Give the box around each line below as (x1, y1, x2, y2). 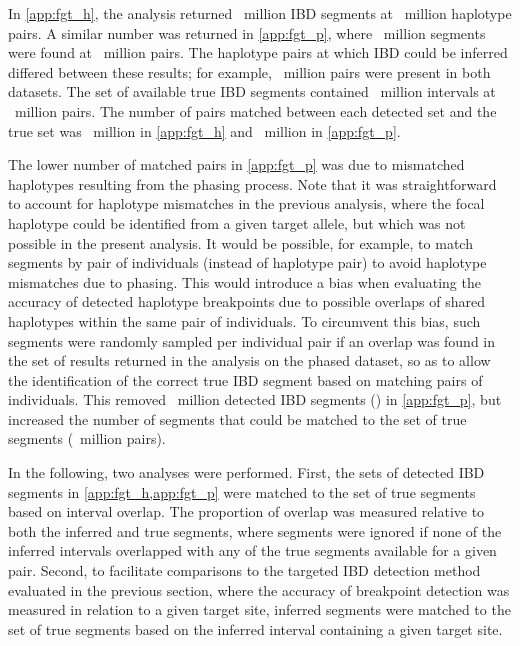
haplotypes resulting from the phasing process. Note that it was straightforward (8, 173, 497, 194)
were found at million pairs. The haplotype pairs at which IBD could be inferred (8, 42, 508, 63)
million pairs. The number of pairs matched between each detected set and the (14, 100, 497, 121)
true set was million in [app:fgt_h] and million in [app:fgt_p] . (8, 120, 401, 141)
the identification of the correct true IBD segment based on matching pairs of (8, 369, 483, 390)
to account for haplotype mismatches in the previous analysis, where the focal (8, 193, 485, 214)
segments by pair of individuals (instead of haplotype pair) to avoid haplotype (8, 252, 487, 273)
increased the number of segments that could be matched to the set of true (8, 408, 467, 429)
